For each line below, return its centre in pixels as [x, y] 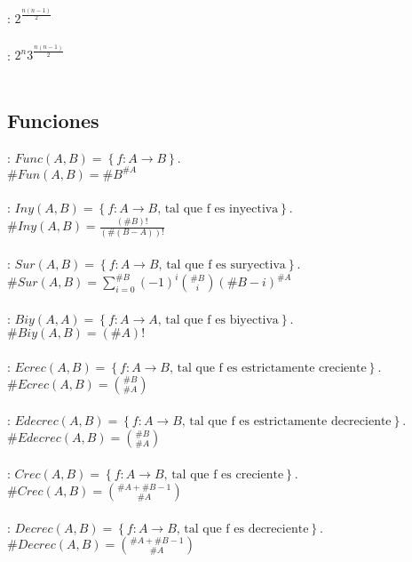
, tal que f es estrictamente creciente [268, 368]
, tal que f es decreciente [242, 529]
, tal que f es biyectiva [218, 320]
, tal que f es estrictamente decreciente [286, 422]
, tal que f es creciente [224, 475]
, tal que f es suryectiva [222, 265]
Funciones [53, 120]
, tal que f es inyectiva [218, 209]
